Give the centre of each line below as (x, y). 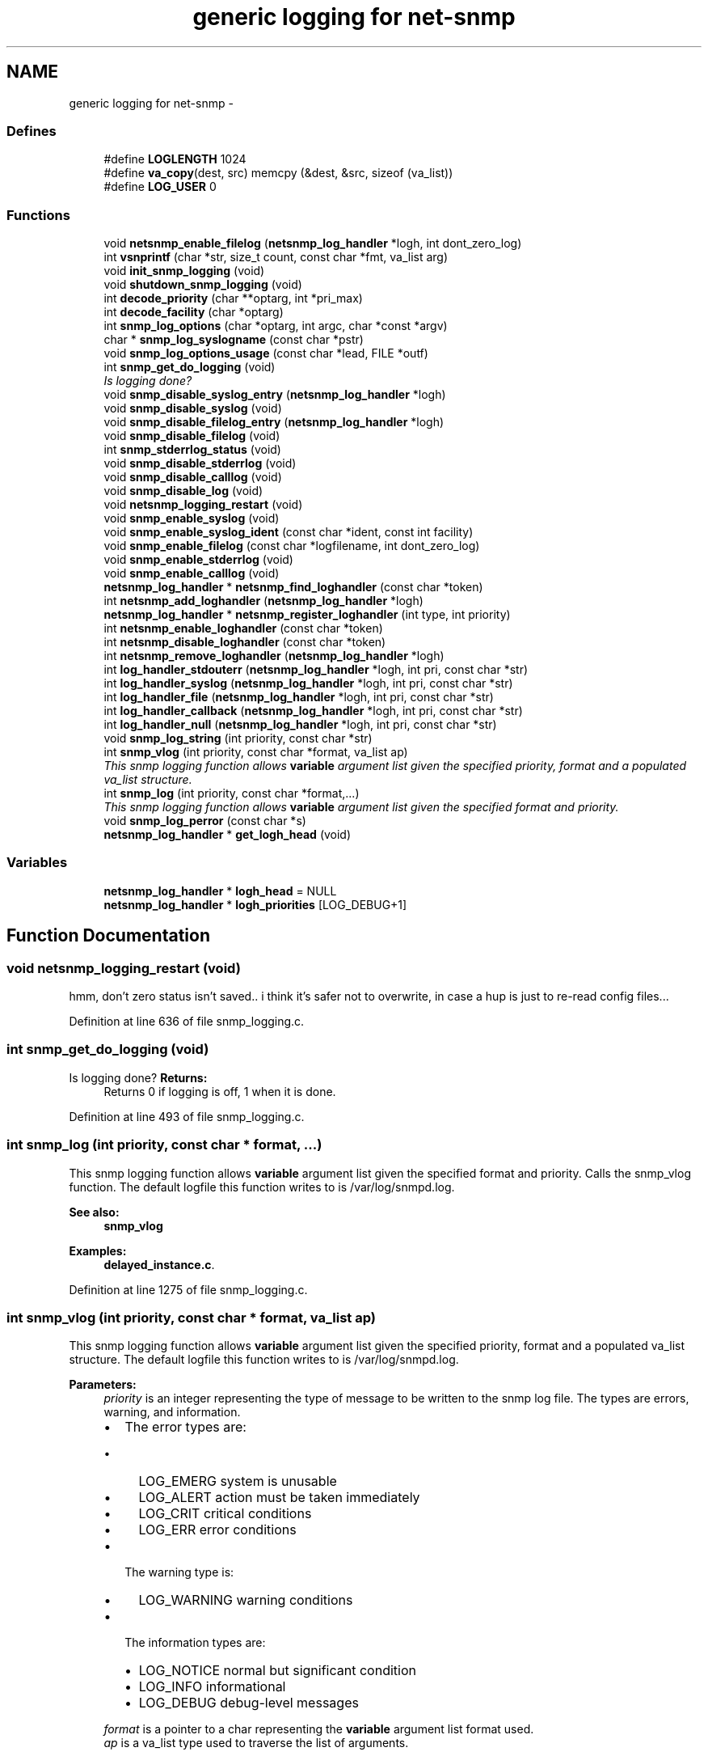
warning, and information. (172, 1412)
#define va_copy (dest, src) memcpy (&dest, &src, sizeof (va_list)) (278, 173)
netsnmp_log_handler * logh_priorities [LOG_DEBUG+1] (255, 904)
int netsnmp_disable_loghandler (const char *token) (245, 642)
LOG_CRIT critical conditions (225, 1514)
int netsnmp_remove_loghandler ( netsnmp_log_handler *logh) (274, 656)
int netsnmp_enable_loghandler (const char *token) (243, 628)
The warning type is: (179, 1572)
